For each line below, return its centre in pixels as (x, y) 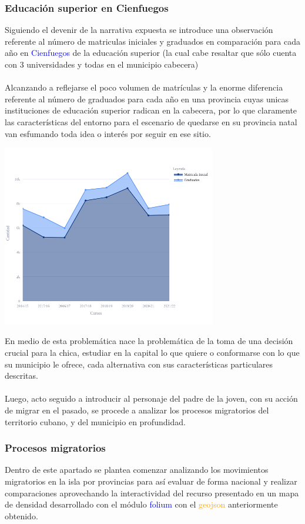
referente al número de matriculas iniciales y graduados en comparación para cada (152, 41)
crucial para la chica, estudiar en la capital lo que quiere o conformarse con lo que (152, 353)
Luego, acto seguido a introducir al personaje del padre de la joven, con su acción (151, 398)
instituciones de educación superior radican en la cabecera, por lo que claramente (151, 110)
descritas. (21, 376)
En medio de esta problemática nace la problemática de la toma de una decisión (149, 341)
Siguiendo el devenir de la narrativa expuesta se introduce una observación (139, 30)
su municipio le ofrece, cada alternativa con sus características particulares (139, 364)
